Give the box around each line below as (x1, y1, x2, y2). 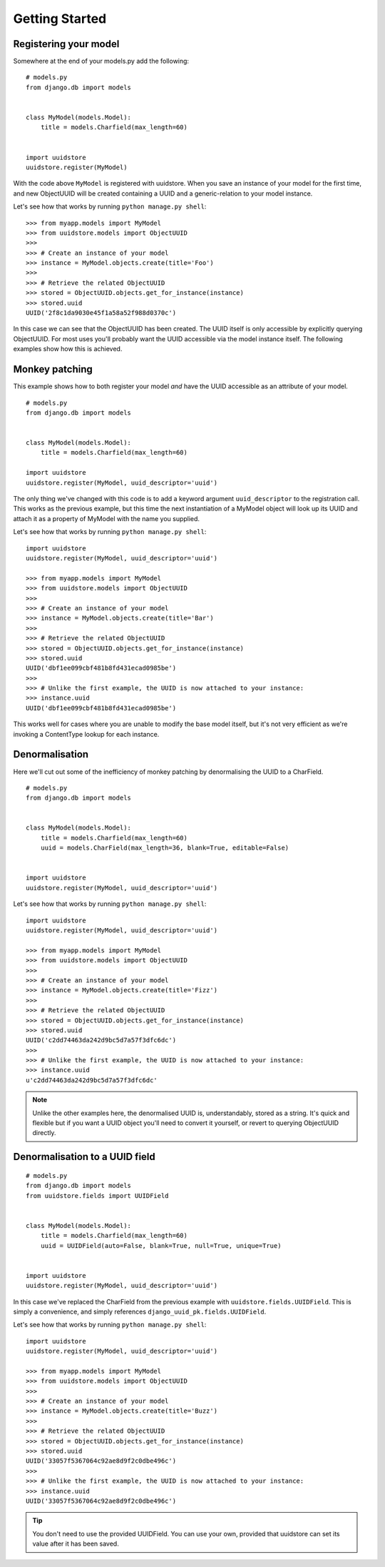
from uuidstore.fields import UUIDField (26, 1191, 169, 1199)
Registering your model (13, 38, 120, 50)
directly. (32, 1129, 56, 1137)
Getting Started (13, 11, 107, 26)
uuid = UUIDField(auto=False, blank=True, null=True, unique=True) (40, 1241, 282, 1249)
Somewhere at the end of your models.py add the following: (13, 57, 189, 66)
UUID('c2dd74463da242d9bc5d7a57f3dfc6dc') (26, 1036, 177, 1044)
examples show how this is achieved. (13, 345, 123, 353)
